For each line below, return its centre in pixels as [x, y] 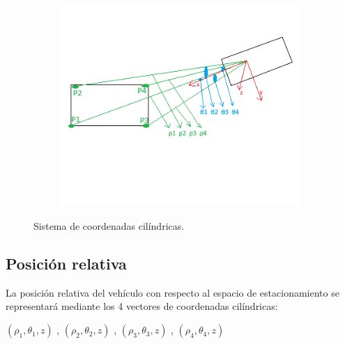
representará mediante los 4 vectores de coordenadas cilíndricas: [142, 306]
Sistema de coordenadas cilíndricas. [109, 226]
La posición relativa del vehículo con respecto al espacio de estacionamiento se [172, 292]
